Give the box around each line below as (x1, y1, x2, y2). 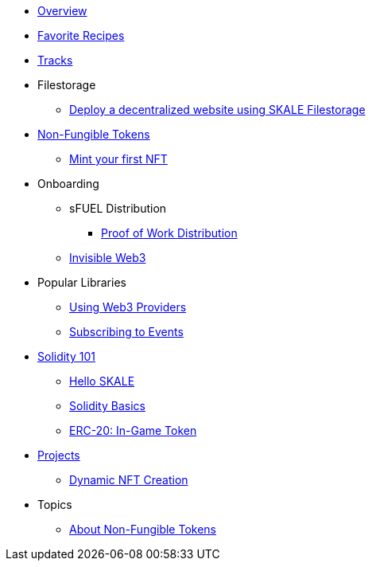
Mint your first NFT (69, 152, 168, 166)
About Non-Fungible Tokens (69, 522, 216, 536)
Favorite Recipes (37, 29, 125, 42)
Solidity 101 (37, 350, 96, 363)
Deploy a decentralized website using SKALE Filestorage (69, 103, 366, 116)
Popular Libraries (37, 276, 126, 289)
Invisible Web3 (69, 251, 146, 264)
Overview (37, 4, 87, 18)
